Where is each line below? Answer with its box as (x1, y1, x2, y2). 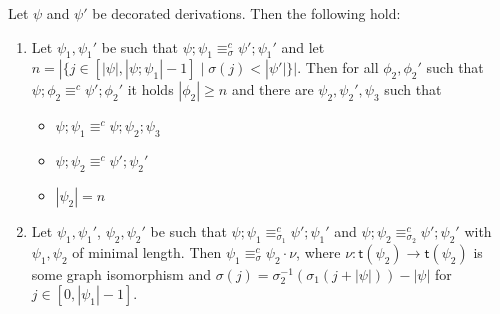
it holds (127, 79, 174, 100)
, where (296, 241, 341, 262)
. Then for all (297, 57, 379, 78)
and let (281, 36, 325, 57)
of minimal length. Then (72, 241, 222, 262)
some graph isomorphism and (31, 263, 211, 284)
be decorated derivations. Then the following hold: (92, 3, 401, 23)
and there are (231, 79, 314, 100)
